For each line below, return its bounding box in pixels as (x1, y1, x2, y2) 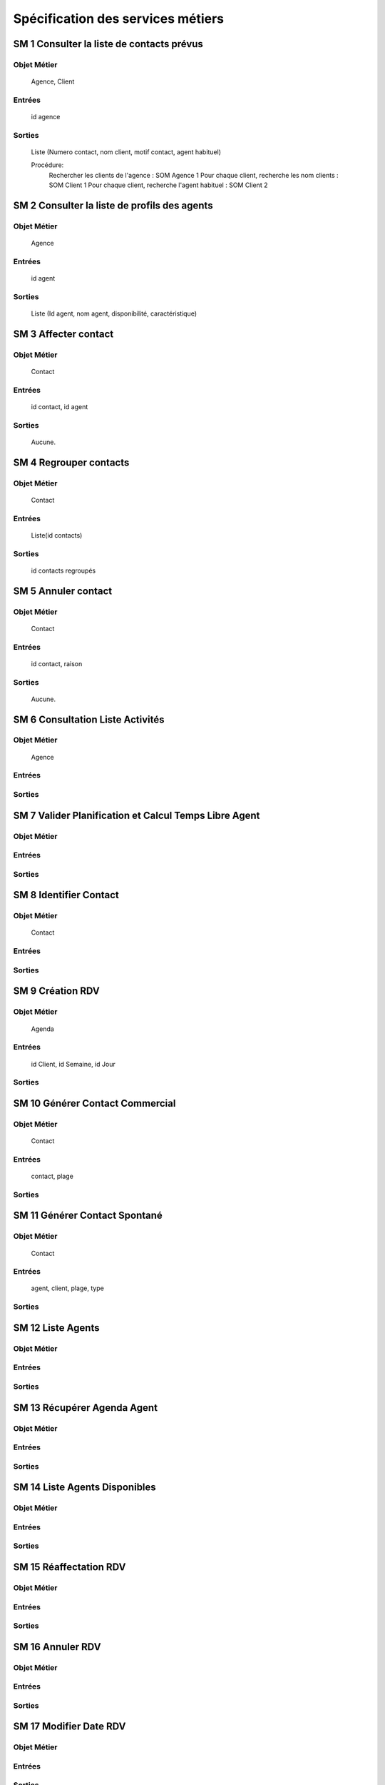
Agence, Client (31, 77, 75, 86)
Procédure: (31, 161, 64, 169)
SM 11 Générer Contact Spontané (13, 1210, 163, 1222)
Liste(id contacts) (31, 531, 83, 539)
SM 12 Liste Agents (13, 1322, 100, 1334)
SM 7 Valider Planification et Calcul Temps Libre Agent (13, 809, 260, 821)
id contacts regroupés (31, 566, 96, 575)
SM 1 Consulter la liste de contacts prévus (13, 38, 203, 50)
